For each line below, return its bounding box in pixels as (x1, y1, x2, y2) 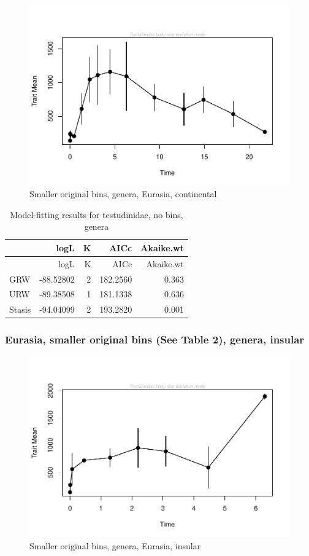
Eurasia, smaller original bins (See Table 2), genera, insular (5, 332, 305, 347)
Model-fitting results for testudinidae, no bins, (10, 208, 183, 221)
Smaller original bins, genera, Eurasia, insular (29, 539, 201, 552)
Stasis (9, 303, 31, 316)
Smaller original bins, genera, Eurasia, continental (29, 187, 217, 200)
